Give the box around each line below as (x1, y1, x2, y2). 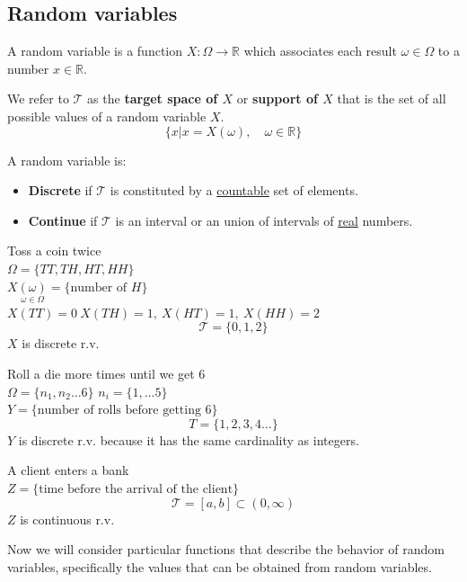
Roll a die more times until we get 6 (7, 363, 206, 382)
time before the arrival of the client (39, 482, 233, 496)
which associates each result (243, 41, 397, 60)
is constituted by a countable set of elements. (110, 181, 358, 200)
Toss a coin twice (7, 241, 101, 260)
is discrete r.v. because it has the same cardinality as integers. (18, 430, 359, 449)
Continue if (28, 210, 98, 229)
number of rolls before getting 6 (37, 404, 212, 417)
